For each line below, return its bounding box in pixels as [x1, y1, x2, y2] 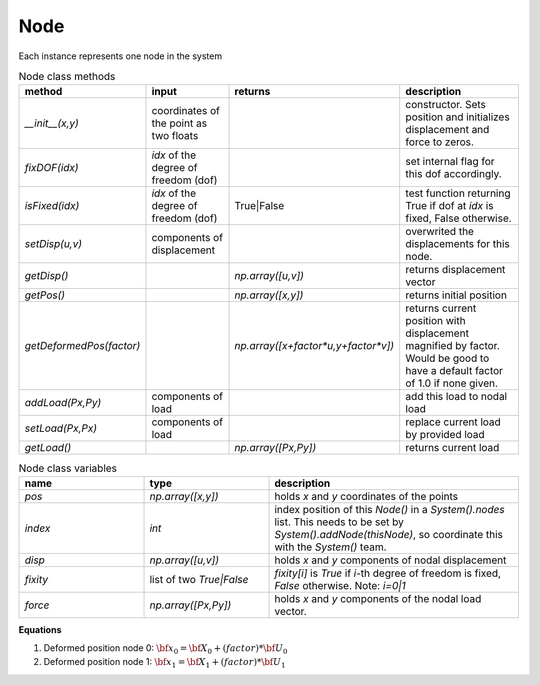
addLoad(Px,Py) [24, 396, 102, 410]
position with [405, 314, 466, 328]
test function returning [405, 186, 511, 200]
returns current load [405, 441, 500, 455]
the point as [151, 116, 208, 130]
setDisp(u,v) [24, 237, 83, 251]
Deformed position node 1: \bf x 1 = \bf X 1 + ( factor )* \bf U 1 [43, 656, 286, 670]
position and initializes [405, 110, 510, 124]
